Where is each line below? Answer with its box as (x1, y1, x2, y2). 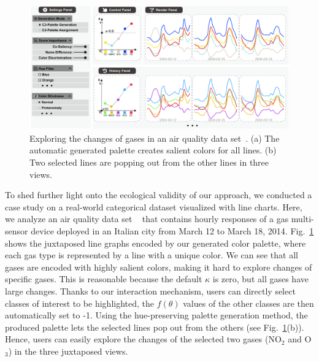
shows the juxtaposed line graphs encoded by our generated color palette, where (5, 236, 306, 249)
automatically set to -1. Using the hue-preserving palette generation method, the (5, 309, 308, 322)
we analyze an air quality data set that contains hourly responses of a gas (5, 212, 289, 225)
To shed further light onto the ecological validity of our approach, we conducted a (5, 188, 312, 201)
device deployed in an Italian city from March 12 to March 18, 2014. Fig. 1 (31, 225, 314, 237)
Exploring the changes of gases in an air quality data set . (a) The (29, 131, 280, 144)
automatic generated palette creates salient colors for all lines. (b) (29, 144, 277, 156)
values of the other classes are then (183, 296, 314, 309)
